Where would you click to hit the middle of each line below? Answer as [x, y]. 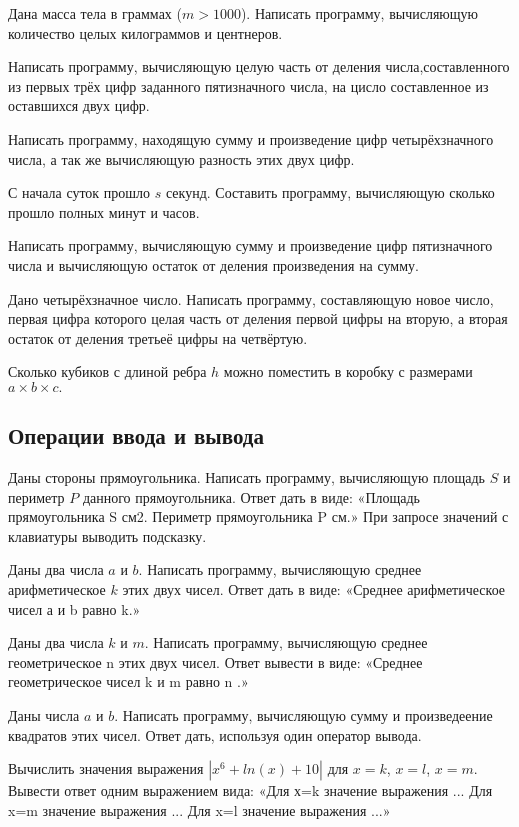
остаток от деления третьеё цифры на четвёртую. [158, 337]
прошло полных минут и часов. [104, 211]
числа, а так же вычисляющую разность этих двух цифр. [181, 158]
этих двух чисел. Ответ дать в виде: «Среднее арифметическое [314, 589]
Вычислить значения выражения [106, 768]
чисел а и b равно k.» [74, 608]
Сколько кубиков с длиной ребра [107, 371]
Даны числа [44, 715]
